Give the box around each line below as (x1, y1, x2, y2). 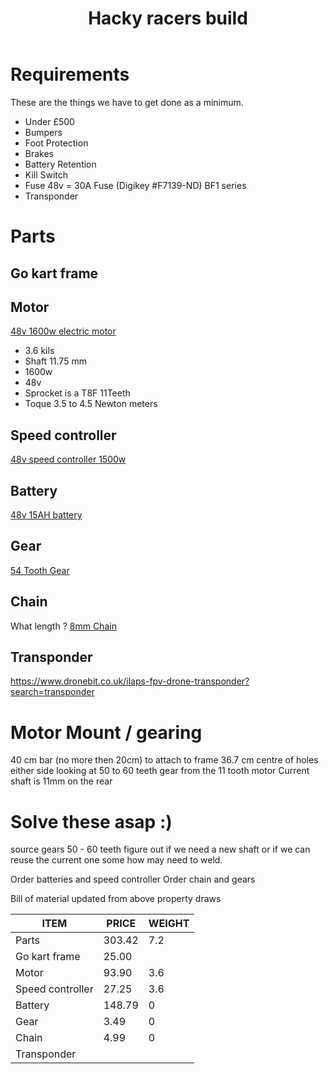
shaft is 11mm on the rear (10, 775, 113, 787)
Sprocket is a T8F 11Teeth (24, 387, 131, 399)
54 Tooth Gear (10, 564, 70, 576)
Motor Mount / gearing (10, 721, 203, 744)
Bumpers (24, 126, 63, 138)
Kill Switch (24, 168, 69, 181)
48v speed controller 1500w (10, 453, 127, 466)
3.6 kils (24, 345, 55, 357)
